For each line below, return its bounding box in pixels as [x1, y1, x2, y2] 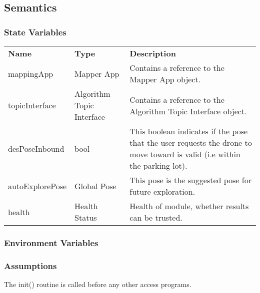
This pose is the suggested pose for [129, 174, 251, 186]
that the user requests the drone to [129, 137, 252, 148]
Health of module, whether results [129, 200, 249, 212]
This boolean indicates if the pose [129, 125, 248, 137]
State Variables [4, 25, 66, 38]
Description [129, 47, 176, 59]
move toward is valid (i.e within [129, 148, 240, 160]
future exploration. [129, 186, 195, 197]
